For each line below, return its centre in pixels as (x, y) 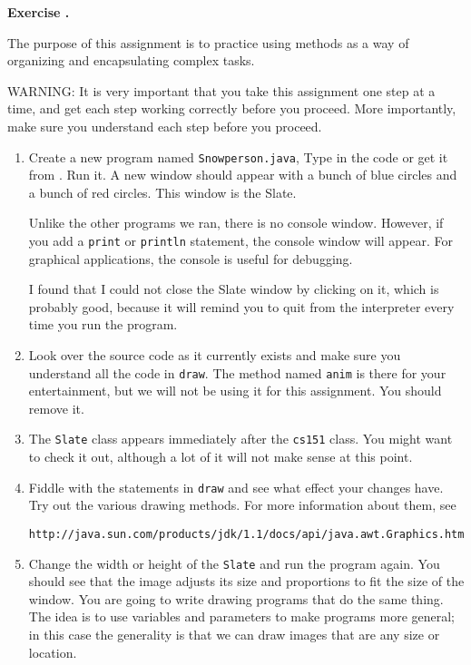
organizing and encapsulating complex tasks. (131, 60)
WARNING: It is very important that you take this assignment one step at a (221, 90)
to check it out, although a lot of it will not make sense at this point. (221, 457)
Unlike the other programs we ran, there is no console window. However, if (236, 223)
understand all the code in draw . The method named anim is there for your (237, 372)
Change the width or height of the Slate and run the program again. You (234, 563)
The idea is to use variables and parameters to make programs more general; (242, 616)
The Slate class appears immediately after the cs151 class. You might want (240, 439)
